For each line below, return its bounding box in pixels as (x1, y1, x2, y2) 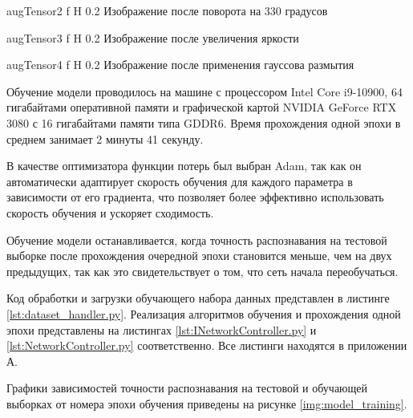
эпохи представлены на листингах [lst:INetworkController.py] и (6, 321, 317, 338)
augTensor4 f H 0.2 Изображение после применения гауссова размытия (6, 56, 354, 73)
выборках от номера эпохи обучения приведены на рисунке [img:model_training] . (6, 395, 407, 412)
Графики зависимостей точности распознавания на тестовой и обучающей (6, 379, 368, 396)
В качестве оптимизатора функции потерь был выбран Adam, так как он (6, 157, 362, 174)
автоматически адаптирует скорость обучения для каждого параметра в (6, 172, 353, 189)
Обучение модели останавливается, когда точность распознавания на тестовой (6, 231, 387, 248)
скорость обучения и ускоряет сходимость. (6, 204, 214, 221)
